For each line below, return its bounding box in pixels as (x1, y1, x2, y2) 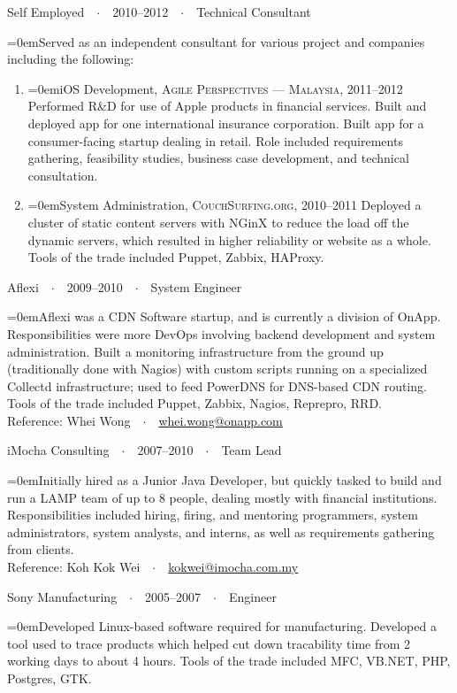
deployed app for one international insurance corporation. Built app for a (27, 113, 424, 132)
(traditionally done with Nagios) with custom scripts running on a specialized (7, 359, 428, 378)
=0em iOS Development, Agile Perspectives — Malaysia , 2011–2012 (27, 79, 403, 97)
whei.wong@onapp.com (158, 411, 283, 429)
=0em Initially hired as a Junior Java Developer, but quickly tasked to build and (7, 471, 442, 489)
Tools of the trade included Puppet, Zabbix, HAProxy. (27, 248, 324, 266)
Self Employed (7, 3, 85, 20)
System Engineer (150, 277, 242, 296)
